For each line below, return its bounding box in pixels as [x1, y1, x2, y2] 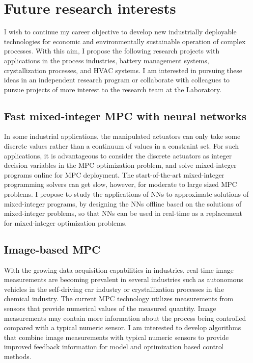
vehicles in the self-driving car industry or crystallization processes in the [4, 284, 224, 294]
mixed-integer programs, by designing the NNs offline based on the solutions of [4, 198, 242, 208]
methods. [4, 351, 31, 361]
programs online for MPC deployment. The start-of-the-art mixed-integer [4, 169, 225, 180]
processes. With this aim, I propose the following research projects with [4, 46, 220, 56]
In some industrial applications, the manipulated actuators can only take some [4, 131, 241, 141]
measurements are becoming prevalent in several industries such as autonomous [4, 274, 243, 285]
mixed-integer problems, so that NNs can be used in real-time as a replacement [4, 208, 243, 218]
